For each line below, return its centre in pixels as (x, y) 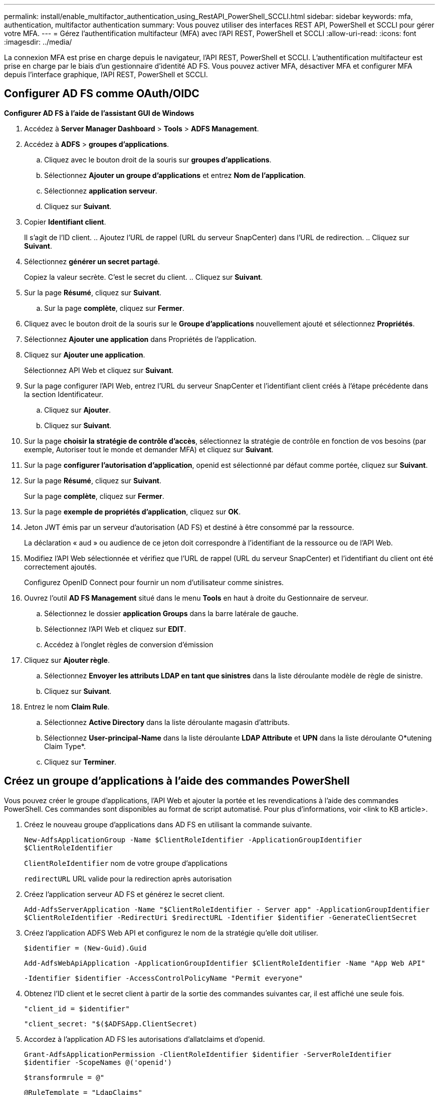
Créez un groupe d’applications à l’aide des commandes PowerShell (177, 781)
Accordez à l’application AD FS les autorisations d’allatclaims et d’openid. (145, 1039)
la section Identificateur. (64, 394)
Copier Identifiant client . (65, 222)
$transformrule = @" (64, 1077)
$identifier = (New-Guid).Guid (85, 948)
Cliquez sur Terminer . (80, 762)
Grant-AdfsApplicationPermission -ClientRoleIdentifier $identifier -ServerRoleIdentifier (208, 1054)
